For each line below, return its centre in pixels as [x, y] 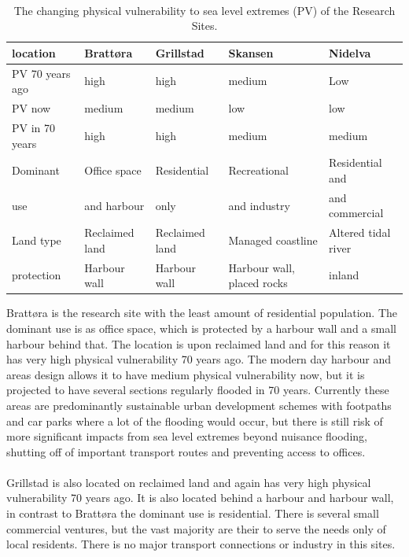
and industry [259, 205]
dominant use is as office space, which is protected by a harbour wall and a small [201, 328]
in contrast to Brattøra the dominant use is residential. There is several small [193, 513]
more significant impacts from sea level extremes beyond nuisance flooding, [187, 436]
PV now [31, 108]
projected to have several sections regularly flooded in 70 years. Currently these [198, 390]
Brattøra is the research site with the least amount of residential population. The [202, 313]
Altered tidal [360, 232]
